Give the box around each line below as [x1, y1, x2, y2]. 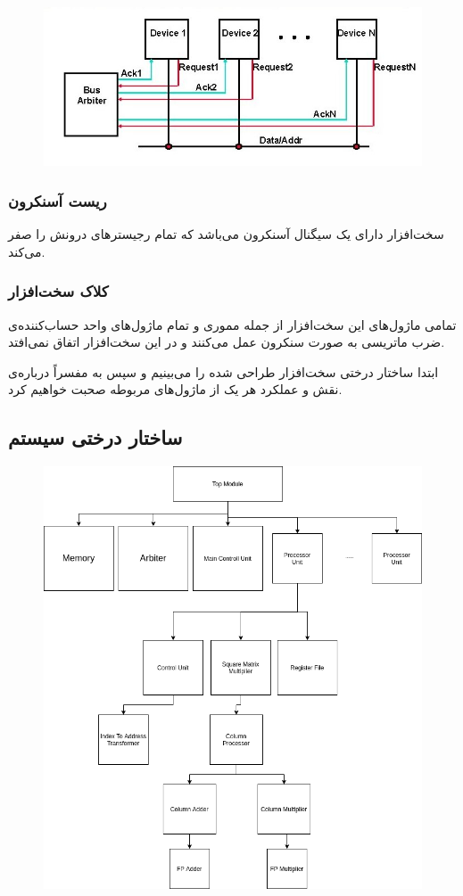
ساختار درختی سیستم [8, 423, 183, 451]
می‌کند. [8, 242, 45, 260]
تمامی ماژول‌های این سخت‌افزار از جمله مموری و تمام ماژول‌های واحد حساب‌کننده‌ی [8, 315, 457, 333]
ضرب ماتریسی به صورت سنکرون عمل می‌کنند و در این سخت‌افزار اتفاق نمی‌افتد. [8, 333, 445, 351]
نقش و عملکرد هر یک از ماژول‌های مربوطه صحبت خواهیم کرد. [8, 380, 343, 399]
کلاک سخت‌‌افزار [8, 280, 109, 302]
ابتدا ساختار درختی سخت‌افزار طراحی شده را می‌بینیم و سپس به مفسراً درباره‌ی [8, 362, 439, 381]
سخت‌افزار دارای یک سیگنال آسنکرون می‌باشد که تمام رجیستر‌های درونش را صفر [8, 225, 444, 243]
